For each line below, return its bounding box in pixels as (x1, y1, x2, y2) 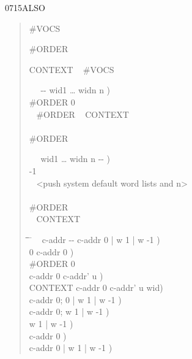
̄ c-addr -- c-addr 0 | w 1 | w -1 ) (29, 233, 160, 245)
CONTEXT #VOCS (29, 63, 114, 75)
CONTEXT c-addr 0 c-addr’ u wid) (29, 281, 163, 294)
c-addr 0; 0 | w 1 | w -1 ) (29, 293, 122, 306)
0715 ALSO (5, 1, 45, 14)
